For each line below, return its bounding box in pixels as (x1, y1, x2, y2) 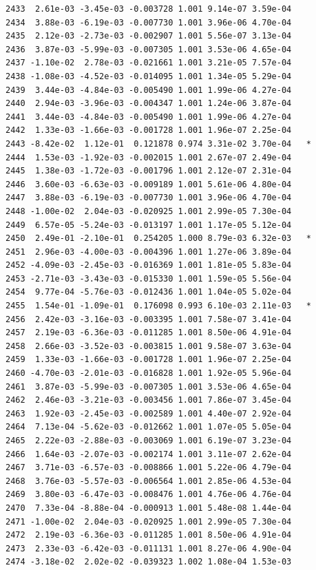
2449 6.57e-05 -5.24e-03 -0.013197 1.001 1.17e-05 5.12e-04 (6, 220, 292, 230)
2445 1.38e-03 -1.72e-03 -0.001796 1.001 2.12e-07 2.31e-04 (6, 166, 292, 176)
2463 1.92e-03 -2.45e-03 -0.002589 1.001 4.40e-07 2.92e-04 (6, 408, 292, 419)
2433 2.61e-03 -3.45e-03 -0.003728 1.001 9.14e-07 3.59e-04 (6, 4, 292, 14)
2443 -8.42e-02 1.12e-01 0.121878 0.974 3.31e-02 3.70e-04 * (6, 138, 311, 149)
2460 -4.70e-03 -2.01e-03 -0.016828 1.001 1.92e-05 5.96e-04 (6, 368, 292, 379)
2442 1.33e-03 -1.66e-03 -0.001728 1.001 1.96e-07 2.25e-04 (6, 125, 292, 136)
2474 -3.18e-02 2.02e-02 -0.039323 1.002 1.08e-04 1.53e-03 (6, 557, 292, 567)
